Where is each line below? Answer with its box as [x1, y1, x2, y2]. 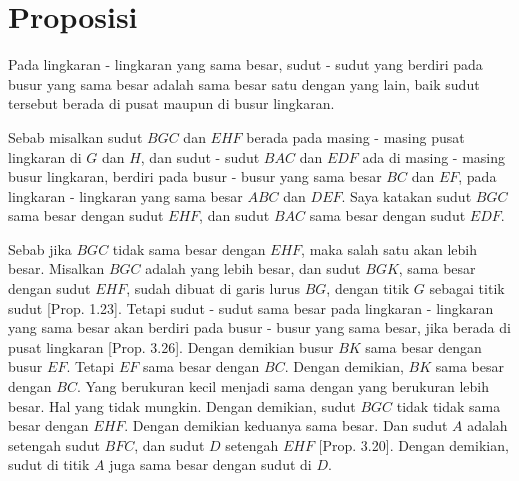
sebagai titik [429, 278, 505, 299]
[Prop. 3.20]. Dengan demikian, [318, 434, 509, 455]
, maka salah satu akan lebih [301, 238, 478, 259]
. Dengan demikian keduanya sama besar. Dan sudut [124, 415, 448, 436]
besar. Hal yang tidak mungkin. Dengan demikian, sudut [8, 395, 356, 416]
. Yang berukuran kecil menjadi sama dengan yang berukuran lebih [76, 376, 490, 397]
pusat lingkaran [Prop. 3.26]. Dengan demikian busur [8, 336, 334, 357]
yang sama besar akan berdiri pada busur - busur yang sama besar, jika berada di [8, 317, 511, 338]
